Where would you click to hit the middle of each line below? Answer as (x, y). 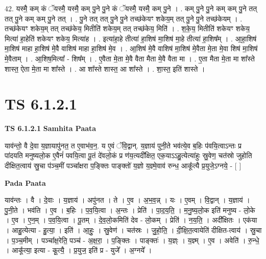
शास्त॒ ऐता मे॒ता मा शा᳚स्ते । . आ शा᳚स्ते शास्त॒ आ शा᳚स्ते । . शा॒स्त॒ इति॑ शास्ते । (105, 68)
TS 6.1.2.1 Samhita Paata (51, 128)
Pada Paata (25, 182)
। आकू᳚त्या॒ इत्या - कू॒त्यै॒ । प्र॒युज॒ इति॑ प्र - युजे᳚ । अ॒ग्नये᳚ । (78, 250)
